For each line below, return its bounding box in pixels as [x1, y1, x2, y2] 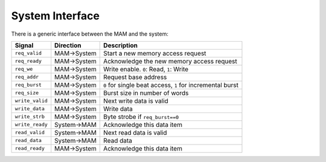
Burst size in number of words [103, 88, 189, 97]
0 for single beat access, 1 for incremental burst [103, 80, 238, 89]
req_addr [14, 74, 39, 80]
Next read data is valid [103, 128, 167, 137]
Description [103, 41, 138, 50]
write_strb [14, 114, 45, 120]
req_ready [14, 58, 42, 65]
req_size [14, 89, 39, 96]
